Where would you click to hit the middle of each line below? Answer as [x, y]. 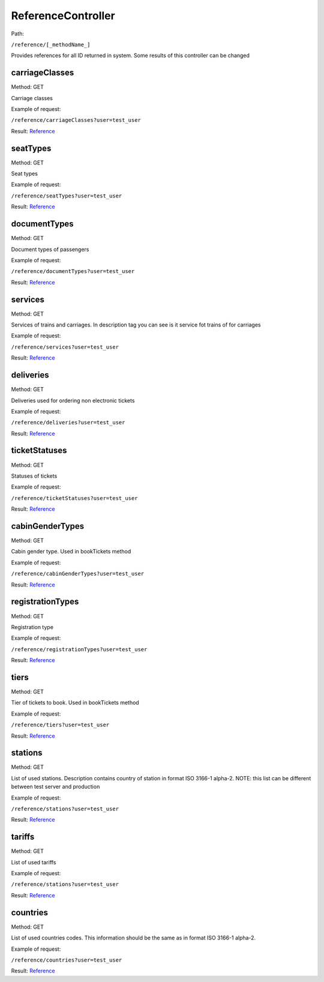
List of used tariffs [34, 862]
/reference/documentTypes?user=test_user [73, 271]
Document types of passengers [50, 249]
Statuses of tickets [34, 476]
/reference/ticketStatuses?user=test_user [74, 498]
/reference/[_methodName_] [51, 44]
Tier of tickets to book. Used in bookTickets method [75, 703]
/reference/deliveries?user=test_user [68, 423]
